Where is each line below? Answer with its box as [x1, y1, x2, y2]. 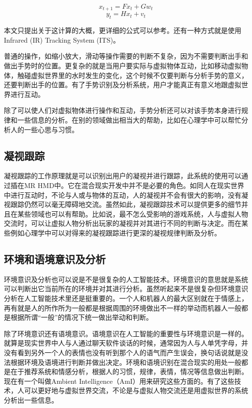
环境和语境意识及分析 [4, 251, 106, 266]
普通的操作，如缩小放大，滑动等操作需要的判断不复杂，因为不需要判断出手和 [4, 51, 248, 61]
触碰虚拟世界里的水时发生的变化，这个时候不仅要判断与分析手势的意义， [17, 70, 248, 80]
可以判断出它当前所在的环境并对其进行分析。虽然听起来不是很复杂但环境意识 [4, 283, 248, 294]
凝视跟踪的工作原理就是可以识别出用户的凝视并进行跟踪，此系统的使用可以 [4, 171, 241, 181]
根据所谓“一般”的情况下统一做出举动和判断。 [10, 312, 153, 322]
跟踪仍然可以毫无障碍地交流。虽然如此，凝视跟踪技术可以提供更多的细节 [10, 199, 241, 209]
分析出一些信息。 [4, 394, 58, 405]
